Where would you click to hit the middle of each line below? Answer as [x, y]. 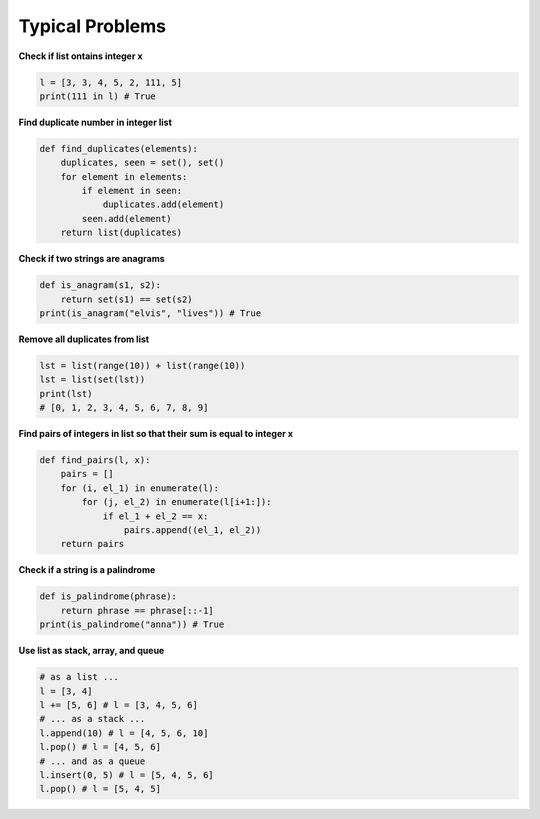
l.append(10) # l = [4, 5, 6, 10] [124, 733]
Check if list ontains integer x [81, 56]
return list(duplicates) [121, 233]
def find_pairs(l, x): [95, 460]
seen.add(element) [126, 218]
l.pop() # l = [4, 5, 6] [100, 747]
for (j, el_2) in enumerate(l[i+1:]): [176, 502]
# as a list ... [79, 677]
